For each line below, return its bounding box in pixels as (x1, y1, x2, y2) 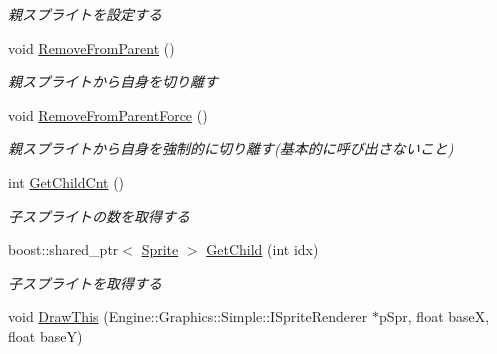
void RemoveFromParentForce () (8, 104, 208, 125)
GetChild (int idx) (206, 239, 319, 260)
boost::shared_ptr (8, 239, 119, 260)
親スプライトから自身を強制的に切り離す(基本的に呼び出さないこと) (8, 138, 454, 159)
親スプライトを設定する (8, 4, 162, 24)
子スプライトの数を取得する (8, 205, 190, 226)
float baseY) (8, 325, 83, 346)
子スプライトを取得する (8, 272, 162, 293)
